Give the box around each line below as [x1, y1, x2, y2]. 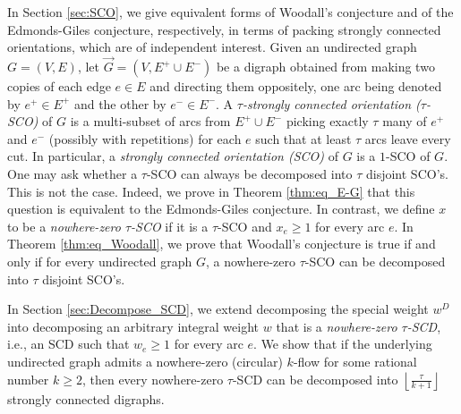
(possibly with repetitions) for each [48, 129, 242, 148]
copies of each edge [7, 77, 111, 95]
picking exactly [286, 112, 369, 131]
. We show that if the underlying [253, 334, 432, 353]
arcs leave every [364, 129, 451, 148]
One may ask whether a [7, 164, 138, 182]
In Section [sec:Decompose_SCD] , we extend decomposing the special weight [7, 300, 429, 318]
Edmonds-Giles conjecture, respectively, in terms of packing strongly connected [7, 20, 441, 38]
